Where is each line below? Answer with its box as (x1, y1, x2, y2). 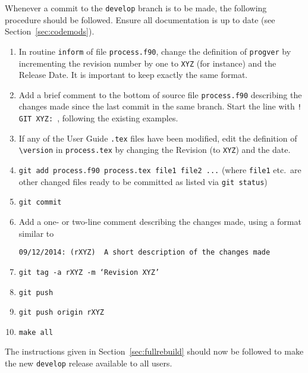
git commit (18, 198, 62, 207)
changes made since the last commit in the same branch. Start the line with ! (18, 100, 302, 112)
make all (18, 328, 54, 337)
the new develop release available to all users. (5, 357, 172, 369)
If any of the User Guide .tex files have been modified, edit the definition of (18, 131, 297, 144)
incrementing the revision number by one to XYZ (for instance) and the (18, 57, 276, 69)
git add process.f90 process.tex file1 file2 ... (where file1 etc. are (18, 164, 301, 176)
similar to (18, 227, 54, 239)
